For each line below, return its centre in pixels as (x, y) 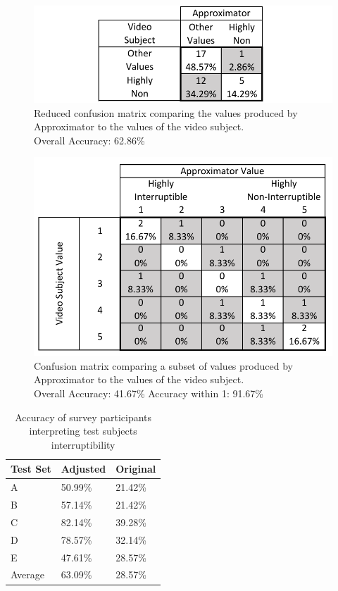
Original (136, 469)
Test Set (31, 469)
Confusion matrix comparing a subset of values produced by (163, 365)
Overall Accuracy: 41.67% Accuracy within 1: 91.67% (149, 393)
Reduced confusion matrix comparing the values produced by (166, 112)
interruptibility (83, 444)
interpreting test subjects (83, 431)
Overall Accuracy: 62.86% (89, 140)
